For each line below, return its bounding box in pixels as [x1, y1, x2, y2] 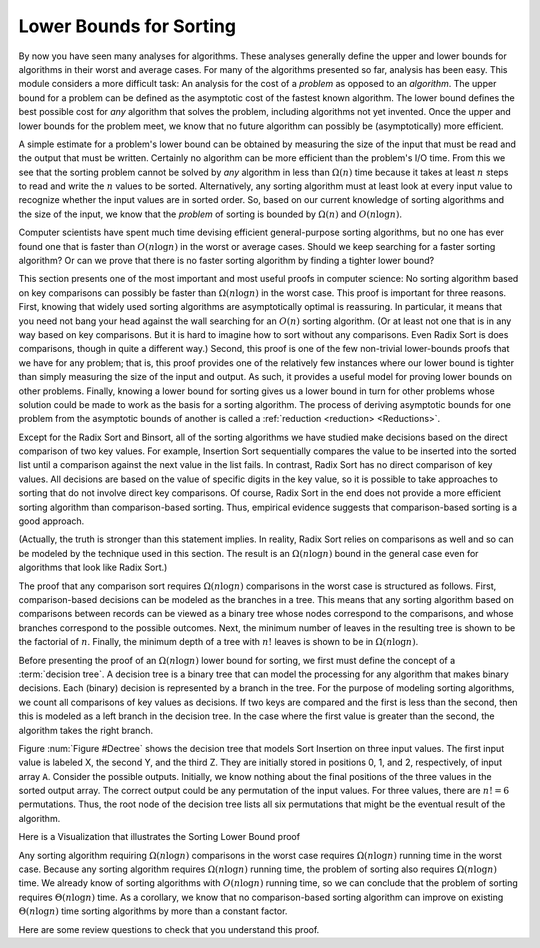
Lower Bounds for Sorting [18, 15, 237, 37]
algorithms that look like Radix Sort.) [18, 561, 168, 574]
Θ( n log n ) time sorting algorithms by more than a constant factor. [18, 905, 288, 917]
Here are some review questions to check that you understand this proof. [18, 923, 320, 935]
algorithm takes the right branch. [18, 724, 154, 736]
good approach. [18, 515, 85, 527]
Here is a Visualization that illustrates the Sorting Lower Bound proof [18, 831, 300, 843]
